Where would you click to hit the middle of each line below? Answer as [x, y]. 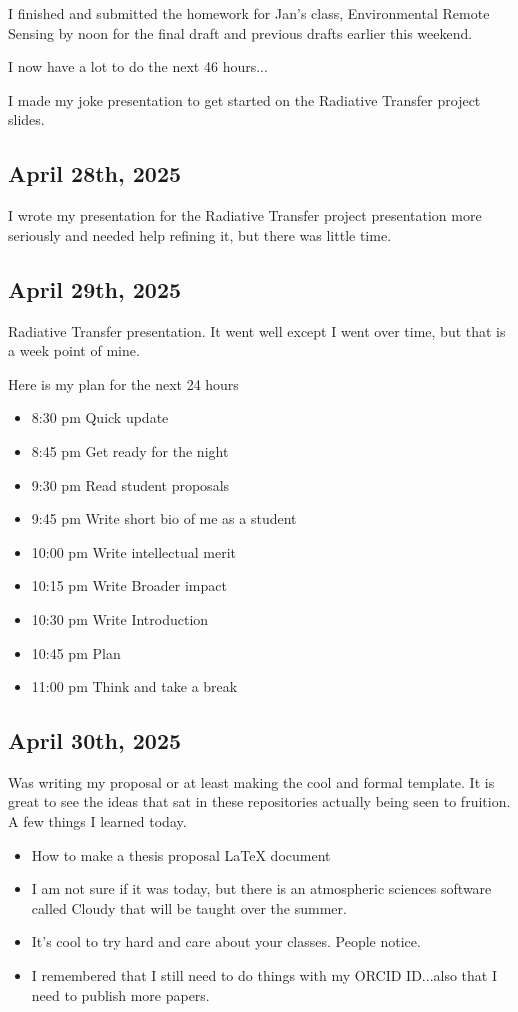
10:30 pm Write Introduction [120, 618]
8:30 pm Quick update [100, 417]
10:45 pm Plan [76, 652]
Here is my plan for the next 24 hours [123, 383]
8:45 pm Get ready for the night [130, 450]
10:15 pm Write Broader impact [129, 585]
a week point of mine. [74, 350]
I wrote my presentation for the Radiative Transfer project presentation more [245, 215]
